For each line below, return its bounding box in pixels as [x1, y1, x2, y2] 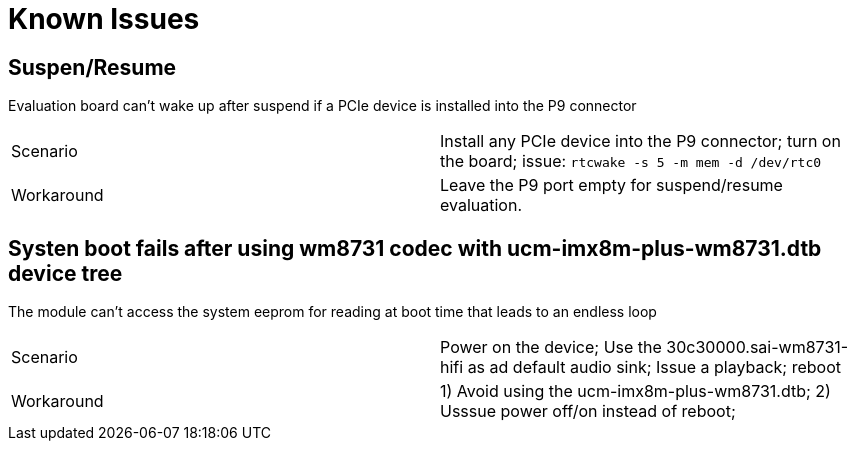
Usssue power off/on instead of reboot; [440, 401, 736, 422]
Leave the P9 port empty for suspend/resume [440, 175, 783, 196]
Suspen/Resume [8, 54, 177, 80]
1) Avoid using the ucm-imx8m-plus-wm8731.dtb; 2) [440, 381, 831, 402]
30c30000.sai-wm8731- [666, 337, 849, 358]
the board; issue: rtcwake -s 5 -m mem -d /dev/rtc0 [440, 151, 822, 172]
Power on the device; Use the [440, 337, 662, 358]
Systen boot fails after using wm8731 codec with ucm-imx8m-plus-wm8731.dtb [8, 235, 822, 261]
